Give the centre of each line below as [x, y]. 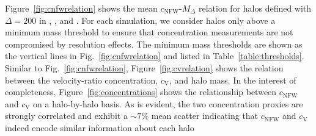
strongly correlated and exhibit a [66, 116]
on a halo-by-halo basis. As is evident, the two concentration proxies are [168, 103]
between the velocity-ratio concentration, [82, 80]
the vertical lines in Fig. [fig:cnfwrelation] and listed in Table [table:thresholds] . [155, 56]
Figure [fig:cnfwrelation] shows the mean [81, 8]
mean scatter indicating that [205, 116]
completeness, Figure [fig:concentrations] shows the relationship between [141, 92]
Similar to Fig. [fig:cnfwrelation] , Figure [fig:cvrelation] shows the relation [144, 67]
